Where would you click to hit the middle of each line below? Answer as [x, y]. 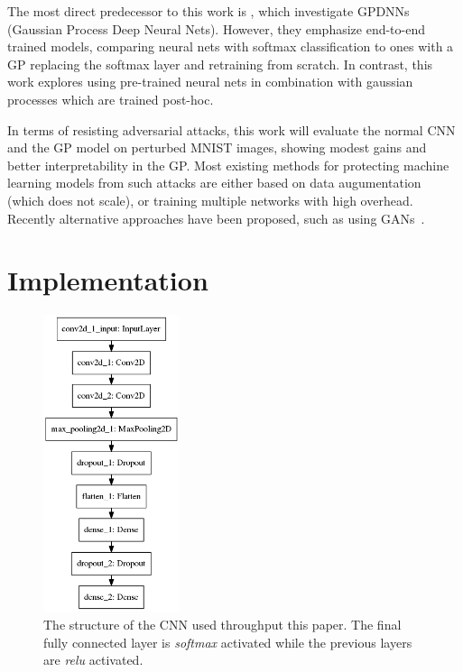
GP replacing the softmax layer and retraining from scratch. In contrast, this [220, 64]
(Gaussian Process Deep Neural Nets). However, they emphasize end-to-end [217, 28]
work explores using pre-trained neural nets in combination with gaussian [210, 82]
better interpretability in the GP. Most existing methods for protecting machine [228, 165]
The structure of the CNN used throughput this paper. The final [222, 625]
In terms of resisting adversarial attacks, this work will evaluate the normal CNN [231, 129]
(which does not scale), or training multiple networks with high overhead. [210, 200]
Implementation [108, 280]
